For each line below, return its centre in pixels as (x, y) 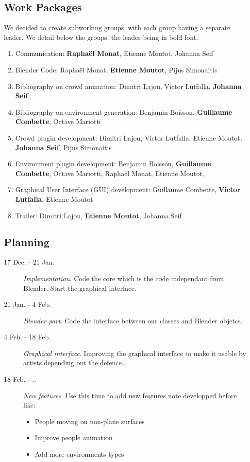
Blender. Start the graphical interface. (80, 288)
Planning (27, 241)
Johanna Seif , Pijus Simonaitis (63, 147)
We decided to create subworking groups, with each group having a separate (117, 27)
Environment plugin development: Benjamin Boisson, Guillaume (113, 164)
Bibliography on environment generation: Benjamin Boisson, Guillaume (124, 112)
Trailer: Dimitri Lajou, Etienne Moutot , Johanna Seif (98, 215)
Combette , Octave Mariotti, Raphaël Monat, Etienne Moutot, (110, 173)
